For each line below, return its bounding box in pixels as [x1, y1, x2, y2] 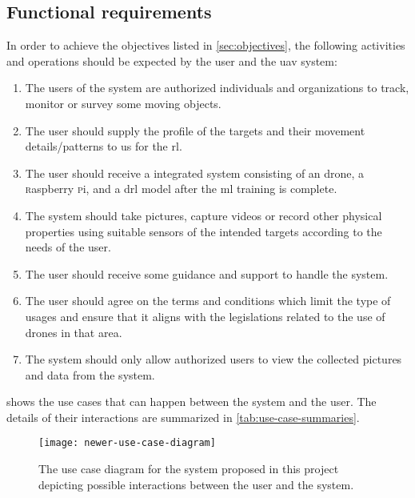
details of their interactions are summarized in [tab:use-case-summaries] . [6, 408, 360, 425]
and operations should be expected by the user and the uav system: [6, 52, 337, 69]
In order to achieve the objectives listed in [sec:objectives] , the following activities [6, 37, 405, 54]
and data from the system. [25, 366, 155, 383]
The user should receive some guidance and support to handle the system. [25, 265, 389, 282]
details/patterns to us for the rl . [25, 138, 182, 155]
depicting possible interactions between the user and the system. [38, 476, 354, 492]
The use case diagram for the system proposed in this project [38, 460, 339, 477]
